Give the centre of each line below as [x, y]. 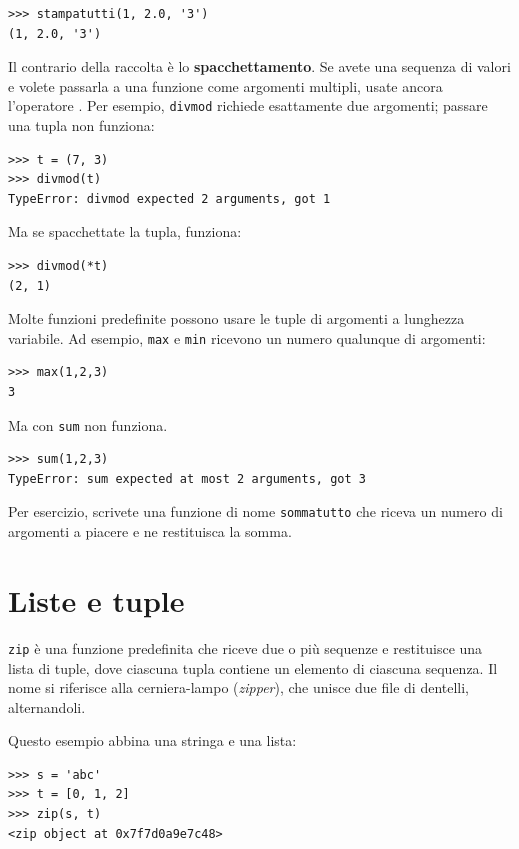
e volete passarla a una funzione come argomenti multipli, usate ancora [225, 85]
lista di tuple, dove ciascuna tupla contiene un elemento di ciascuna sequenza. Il [253, 667]
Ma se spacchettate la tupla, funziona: [125, 231]
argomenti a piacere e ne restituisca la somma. [150, 531]
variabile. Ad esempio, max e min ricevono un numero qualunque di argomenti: [247, 337]
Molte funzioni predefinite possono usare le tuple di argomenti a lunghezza [236, 318]
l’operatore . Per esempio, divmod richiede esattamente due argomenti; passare [248, 105]
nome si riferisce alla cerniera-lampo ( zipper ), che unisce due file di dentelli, [238, 687]
